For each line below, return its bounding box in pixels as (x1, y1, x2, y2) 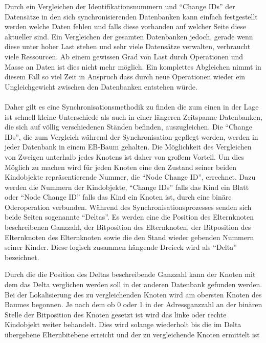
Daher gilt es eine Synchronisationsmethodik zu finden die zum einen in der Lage (5, 101, 259, 112)
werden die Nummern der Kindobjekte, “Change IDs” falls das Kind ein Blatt (5, 181, 249, 192)
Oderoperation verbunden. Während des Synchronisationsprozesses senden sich (5, 201, 252, 212)
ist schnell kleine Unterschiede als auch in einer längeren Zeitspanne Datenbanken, (5, 111, 262, 122)
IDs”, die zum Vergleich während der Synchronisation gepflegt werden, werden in (5, 131, 258, 142)
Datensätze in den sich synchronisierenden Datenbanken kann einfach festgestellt (5, 11, 258, 22)
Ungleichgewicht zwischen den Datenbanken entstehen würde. (5, 81, 197, 92)
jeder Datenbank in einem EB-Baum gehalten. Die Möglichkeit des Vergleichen (5, 141, 252, 152)
